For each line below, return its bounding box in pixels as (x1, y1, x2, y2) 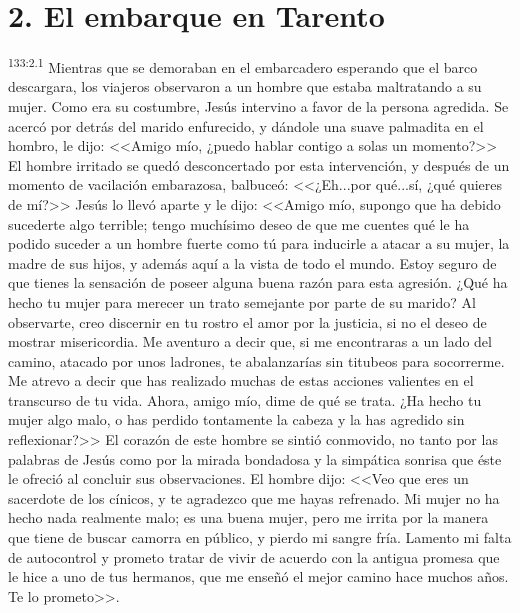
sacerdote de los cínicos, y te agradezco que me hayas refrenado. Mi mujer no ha (8, 487, 500, 508)
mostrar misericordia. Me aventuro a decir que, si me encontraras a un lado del (8, 331, 492, 352)
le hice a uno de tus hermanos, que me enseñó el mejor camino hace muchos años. (8, 566, 509, 587)
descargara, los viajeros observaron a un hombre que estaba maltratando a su (8, 76, 482, 97)
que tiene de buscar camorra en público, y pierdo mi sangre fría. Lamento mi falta (8, 527, 512, 548)
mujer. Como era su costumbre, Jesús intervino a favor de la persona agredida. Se (8, 95, 509, 116)
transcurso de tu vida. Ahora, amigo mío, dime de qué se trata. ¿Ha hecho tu (8, 389, 482, 410)
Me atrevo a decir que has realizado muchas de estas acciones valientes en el (8, 370, 474, 391)
